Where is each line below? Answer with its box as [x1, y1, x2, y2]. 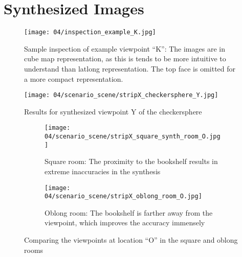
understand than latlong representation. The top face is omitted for [24, 63, 236, 74]
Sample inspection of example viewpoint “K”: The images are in [24, 43, 225, 54]
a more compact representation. [24, 73, 123, 84]
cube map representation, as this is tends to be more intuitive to [24, 53, 226, 64]
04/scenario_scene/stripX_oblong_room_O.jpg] [45, 193, 202, 200]
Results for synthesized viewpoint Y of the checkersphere [24, 106, 202, 116]
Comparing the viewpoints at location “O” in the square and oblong [24, 235, 238, 245]
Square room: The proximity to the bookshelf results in [45, 156, 218, 167]
